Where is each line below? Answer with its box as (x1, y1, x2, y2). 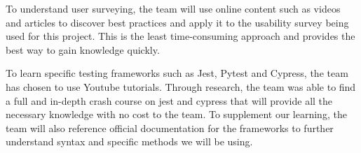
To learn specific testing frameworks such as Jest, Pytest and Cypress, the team (6, 66, 348, 80)
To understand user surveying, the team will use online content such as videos (6, 1, 341, 15)
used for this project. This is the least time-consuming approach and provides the (6, 29, 355, 43)
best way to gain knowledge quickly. (6, 42, 160, 57)
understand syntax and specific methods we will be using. (6, 134, 253, 149)
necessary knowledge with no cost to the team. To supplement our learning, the (6, 107, 347, 122)
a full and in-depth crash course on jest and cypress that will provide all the (6, 93, 333, 108)
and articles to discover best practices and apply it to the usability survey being (6, 15, 349, 29)
